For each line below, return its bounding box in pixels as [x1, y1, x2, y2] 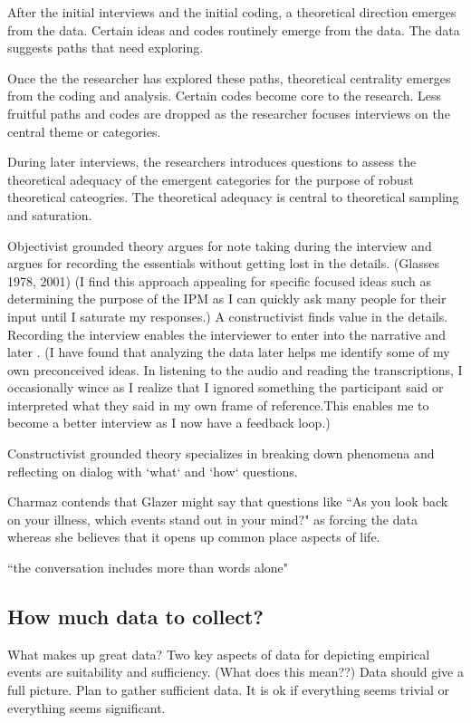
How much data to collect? [7, 602, 264, 631]
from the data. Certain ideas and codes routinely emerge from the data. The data [7, 20, 460, 39]
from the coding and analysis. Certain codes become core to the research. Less [7, 86, 442, 105]
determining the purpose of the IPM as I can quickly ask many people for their [7, 289, 447, 308]
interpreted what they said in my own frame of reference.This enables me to [7, 395, 429, 414]
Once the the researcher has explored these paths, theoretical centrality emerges [7, 68, 451, 87]
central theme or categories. [7, 121, 161, 140]
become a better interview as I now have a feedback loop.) [7, 413, 331, 432]
